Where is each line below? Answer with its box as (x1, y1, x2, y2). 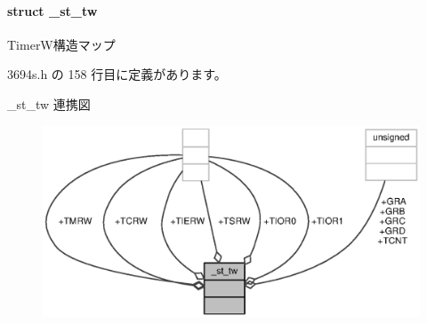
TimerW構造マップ (7, 35, 116, 53)
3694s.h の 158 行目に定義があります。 (7, 65, 227, 83)
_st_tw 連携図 (7, 94, 91, 113)
